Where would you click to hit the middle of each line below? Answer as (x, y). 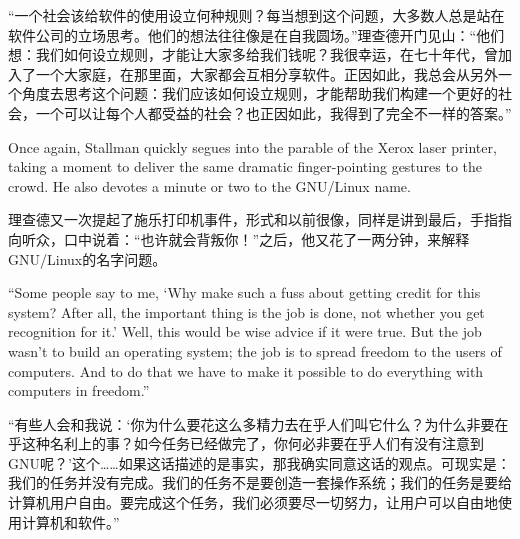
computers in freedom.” (79, 390)
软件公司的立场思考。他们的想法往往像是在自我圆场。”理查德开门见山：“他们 (256, 34)
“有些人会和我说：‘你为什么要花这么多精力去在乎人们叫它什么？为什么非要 (251, 423)
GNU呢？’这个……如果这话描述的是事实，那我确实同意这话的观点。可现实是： (259, 462)
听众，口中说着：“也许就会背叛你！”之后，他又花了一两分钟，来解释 (245, 238)
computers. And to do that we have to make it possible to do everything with (246, 370)
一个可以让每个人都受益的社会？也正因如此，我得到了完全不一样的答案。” (273, 112)
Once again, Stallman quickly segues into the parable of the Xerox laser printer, (252, 146)
